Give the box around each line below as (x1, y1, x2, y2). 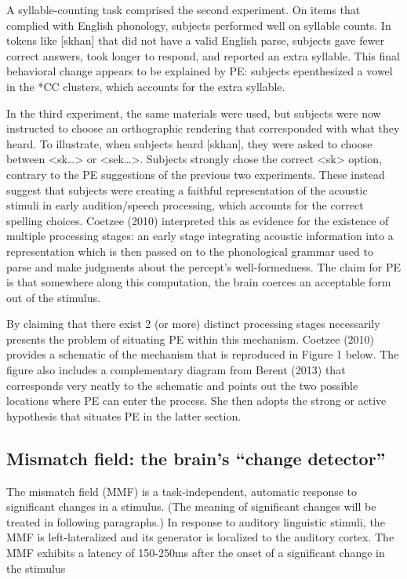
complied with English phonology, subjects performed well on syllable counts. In (6, 16, 391, 33)
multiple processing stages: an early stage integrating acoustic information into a (6, 228, 394, 244)
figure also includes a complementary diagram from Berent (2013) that (6, 362, 346, 378)
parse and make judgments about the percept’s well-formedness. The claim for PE (6, 258, 401, 275)
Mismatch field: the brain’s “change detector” (6, 446, 386, 470)
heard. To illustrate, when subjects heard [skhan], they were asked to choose (6, 135, 372, 151)
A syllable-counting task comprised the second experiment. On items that (6, 2, 361, 17)
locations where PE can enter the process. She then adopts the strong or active (6, 392, 387, 409)
